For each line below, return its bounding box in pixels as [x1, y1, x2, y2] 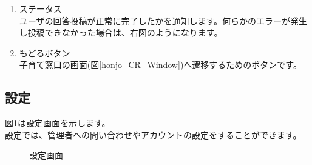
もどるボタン [19, 46, 70, 59]
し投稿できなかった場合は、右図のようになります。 [19, 26, 223, 39]
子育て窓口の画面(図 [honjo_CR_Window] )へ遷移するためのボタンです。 [19, 58, 302, 71]
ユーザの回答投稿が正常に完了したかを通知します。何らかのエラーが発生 [19, 14, 308, 27]
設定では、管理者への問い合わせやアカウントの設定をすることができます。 [5, 128, 302, 141]
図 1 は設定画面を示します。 [5, 116, 110, 129]
